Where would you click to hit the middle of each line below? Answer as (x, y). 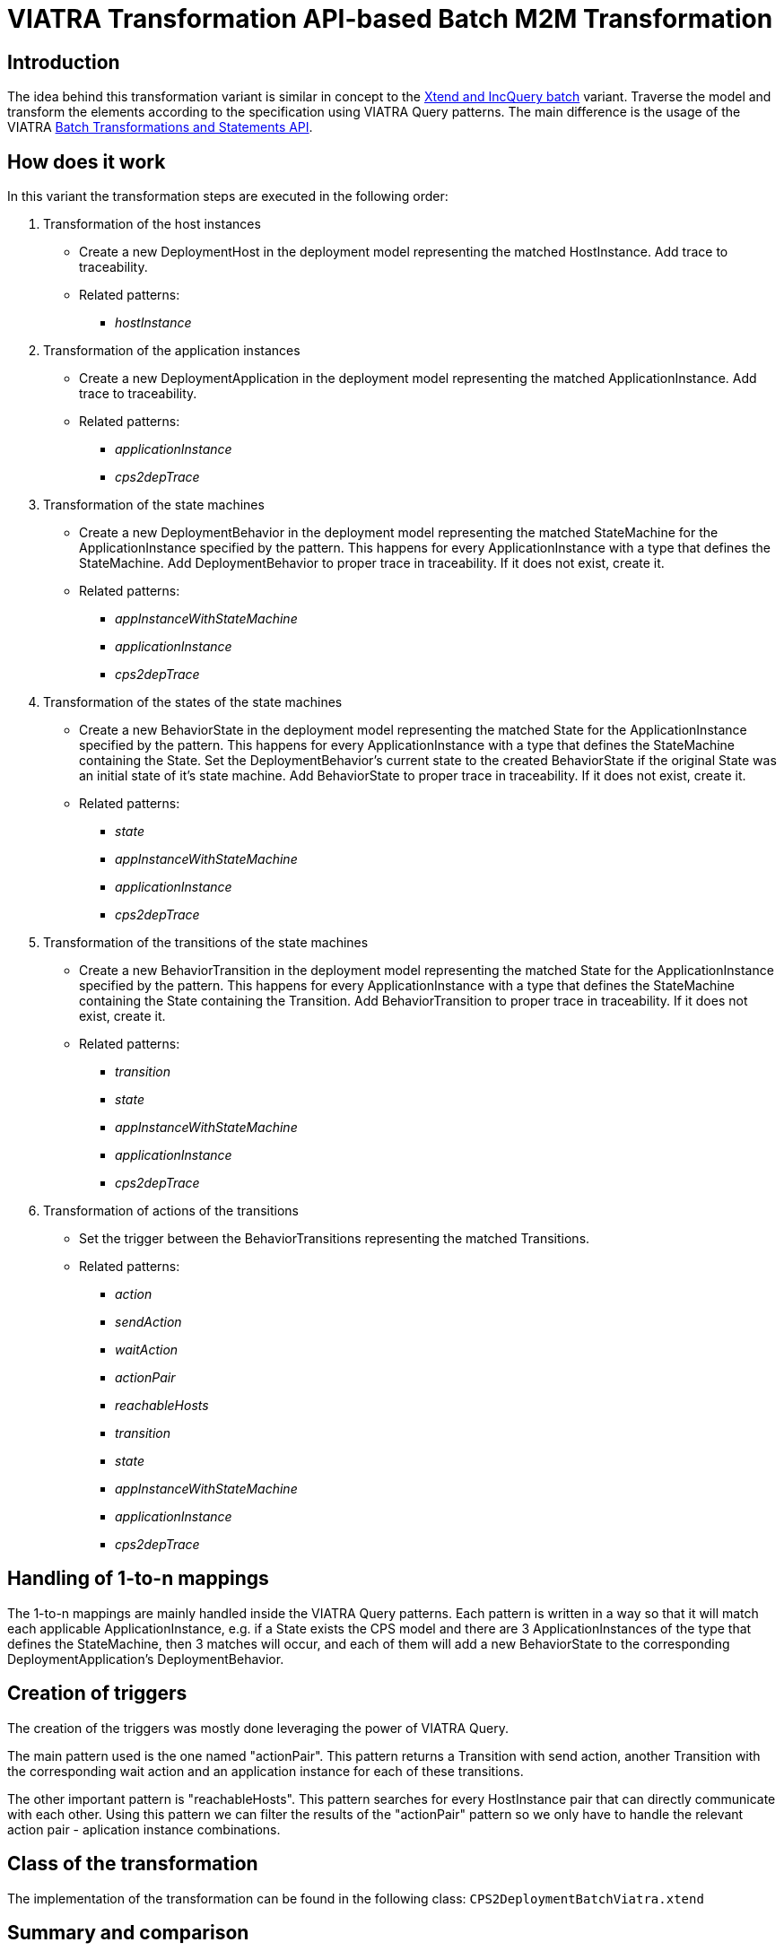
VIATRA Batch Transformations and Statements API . (160, 127)
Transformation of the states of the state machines (193, 702)
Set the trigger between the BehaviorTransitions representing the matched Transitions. (335, 1239)
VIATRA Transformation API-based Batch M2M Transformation (390, 19)
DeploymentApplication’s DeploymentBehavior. (146, 1659)
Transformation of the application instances (172, 351)
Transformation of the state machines (154, 505)
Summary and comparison (128, 1932)
